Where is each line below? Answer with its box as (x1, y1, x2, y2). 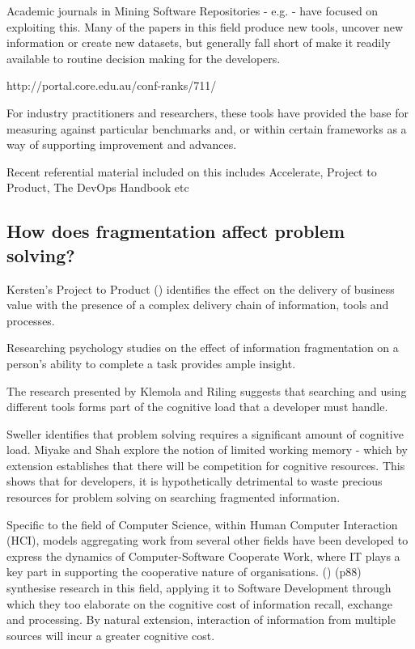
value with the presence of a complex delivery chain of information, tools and (6, 296, 389, 313)
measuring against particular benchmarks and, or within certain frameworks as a (6, 120, 407, 137)
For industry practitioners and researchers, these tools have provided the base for (6, 104, 409, 121)
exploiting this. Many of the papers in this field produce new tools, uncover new (6, 18, 404, 35)
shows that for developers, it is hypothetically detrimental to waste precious (6, 473, 383, 490)
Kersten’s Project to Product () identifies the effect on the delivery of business (6, 280, 395, 297)
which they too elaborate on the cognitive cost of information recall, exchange (6, 595, 392, 612)
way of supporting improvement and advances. (6, 136, 237, 153)
